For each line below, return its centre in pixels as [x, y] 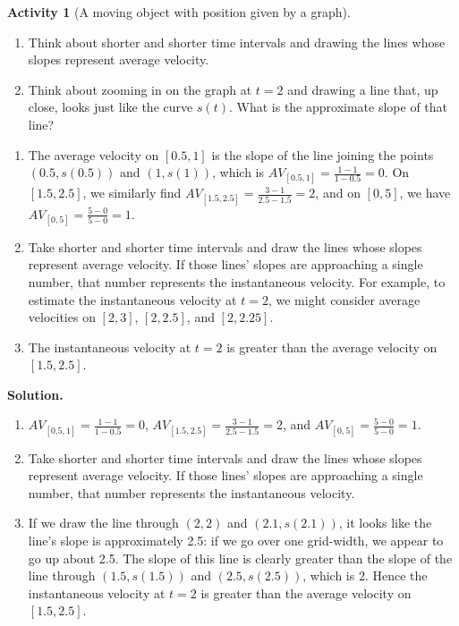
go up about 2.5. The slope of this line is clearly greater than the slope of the [240, 558]
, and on [338, 193]
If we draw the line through [103, 523]
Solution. [35, 394]
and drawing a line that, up [363, 89]
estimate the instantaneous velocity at [132, 299]
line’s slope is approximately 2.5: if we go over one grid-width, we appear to [236, 541]
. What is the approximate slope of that [338, 107]
